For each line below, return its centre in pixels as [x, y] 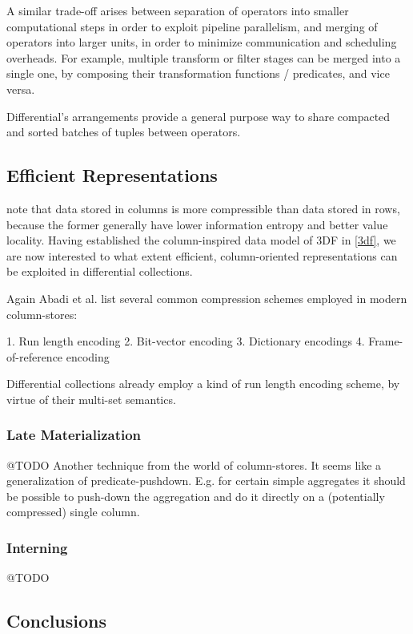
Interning [37, 547]
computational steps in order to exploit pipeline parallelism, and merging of [192, 26]
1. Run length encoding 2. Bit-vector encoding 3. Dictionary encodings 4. [186, 341]
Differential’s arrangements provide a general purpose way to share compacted [198, 116]
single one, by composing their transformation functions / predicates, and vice [198, 73]
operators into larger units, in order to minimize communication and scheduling [202, 42]
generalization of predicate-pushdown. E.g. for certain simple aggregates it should [206, 481]
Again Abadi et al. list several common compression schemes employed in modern [207, 298]
